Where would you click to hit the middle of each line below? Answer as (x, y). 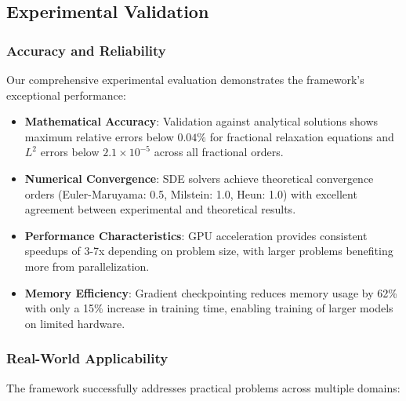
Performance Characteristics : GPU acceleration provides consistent (196, 235)
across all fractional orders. (219, 152)
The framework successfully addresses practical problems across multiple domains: (203, 387)
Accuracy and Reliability (86, 50)
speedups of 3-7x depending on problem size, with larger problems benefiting (209, 251)
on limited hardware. (75, 323)
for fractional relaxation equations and (302, 136)
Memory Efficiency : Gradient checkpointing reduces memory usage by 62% (211, 292)
